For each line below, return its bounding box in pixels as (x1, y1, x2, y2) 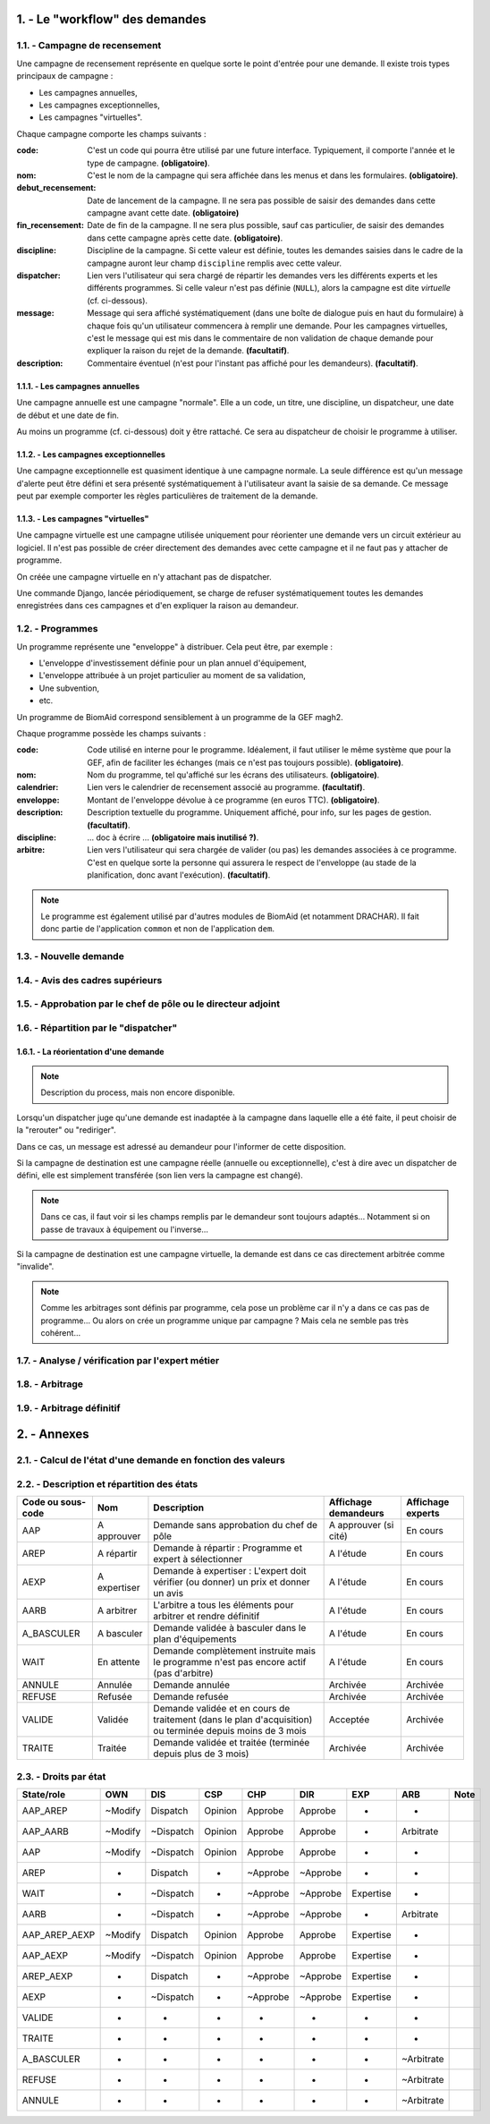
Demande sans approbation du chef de (153, 1519, 317, 1532)
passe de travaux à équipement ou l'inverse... (40, 1224, 209, 1235)
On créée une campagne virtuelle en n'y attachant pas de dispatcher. (16, 571, 272, 582)
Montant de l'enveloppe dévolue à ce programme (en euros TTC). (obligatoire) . (87, 794, 380, 805)
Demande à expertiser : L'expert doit (153, 1565, 307, 1577)
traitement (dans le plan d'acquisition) (153, 1713, 313, 1726)
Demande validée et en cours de (153, 1703, 291, 1715)
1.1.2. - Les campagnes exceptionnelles (16, 448, 165, 460)
